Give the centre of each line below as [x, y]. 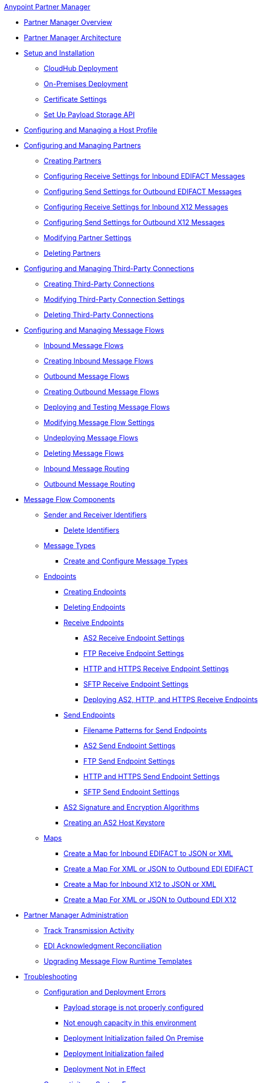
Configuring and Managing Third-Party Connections [109, 268]
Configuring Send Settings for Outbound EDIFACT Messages [143, 191]
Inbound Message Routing [87, 469]
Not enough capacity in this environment [130, 1023]
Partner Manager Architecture [73, 37]
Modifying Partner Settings [88, 238]
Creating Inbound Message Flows [99, 361]
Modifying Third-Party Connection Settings [114, 299]
